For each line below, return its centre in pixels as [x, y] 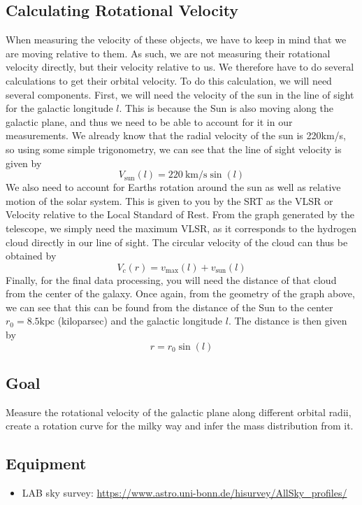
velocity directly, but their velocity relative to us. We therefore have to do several [180, 67]
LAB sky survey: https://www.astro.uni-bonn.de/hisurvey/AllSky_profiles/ [184, 493]
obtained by [31, 256]
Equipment [46, 463]
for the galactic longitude [59, 108]
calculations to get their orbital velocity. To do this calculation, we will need [169, 80]
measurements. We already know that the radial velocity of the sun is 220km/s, [176, 135]
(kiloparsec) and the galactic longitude [140, 321]
